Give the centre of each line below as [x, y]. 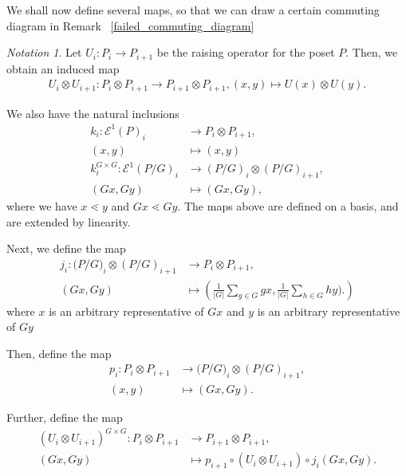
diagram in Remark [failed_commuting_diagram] [130, 25]
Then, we [375, 52]
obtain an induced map [63, 68]
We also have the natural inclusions [93, 113]
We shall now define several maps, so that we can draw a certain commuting [193, 10]
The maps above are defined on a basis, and [291, 206]
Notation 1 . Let [44, 52]
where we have [42, 206]
